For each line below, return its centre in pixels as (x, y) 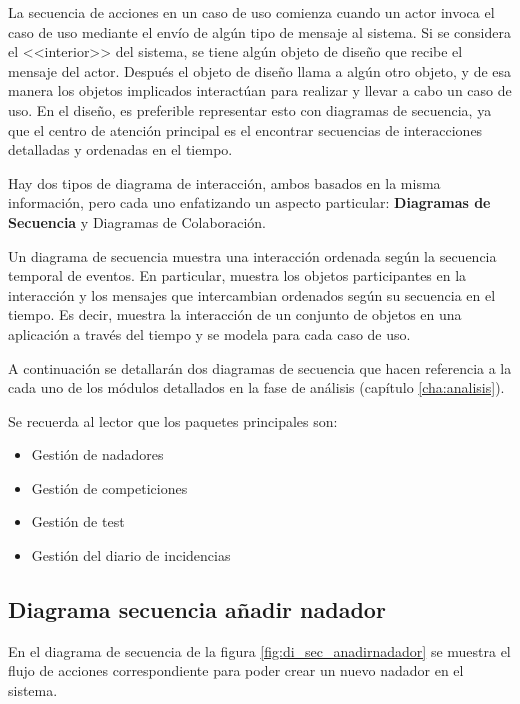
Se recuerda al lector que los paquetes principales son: (173, 420)
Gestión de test (78, 521)
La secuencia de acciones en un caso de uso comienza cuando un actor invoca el (251, 12)
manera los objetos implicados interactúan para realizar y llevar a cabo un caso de (260, 90)
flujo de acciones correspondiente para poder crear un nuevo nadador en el (236, 670)
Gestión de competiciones (109, 487)
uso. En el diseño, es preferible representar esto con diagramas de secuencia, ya (250, 109)
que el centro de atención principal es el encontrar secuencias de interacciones (245, 129)
